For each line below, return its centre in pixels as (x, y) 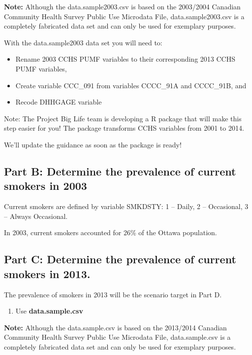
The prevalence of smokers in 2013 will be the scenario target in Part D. (113, 294)
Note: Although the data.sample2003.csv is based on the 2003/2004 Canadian (122, 6)
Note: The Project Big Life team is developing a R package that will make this (123, 118)
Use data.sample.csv (49, 311)
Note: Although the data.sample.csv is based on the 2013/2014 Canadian (115, 327)
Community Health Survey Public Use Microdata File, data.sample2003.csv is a (124, 16)
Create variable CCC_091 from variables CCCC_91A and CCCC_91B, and (131, 85)
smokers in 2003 (46, 186)
